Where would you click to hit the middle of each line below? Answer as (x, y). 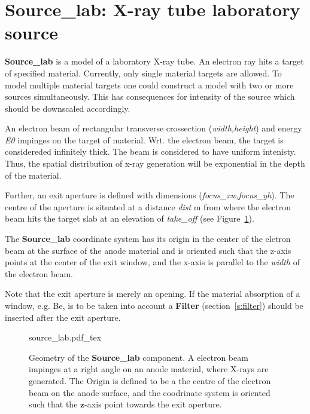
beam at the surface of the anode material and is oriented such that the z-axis (148, 250)
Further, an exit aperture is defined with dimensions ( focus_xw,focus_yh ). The (150, 195)
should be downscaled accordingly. (68, 108)
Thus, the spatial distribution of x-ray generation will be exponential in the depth (155, 163)
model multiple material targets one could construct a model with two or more (149, 85)
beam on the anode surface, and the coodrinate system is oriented (150, 392)
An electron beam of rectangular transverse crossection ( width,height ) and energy (154, 128)
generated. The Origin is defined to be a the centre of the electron (150, 380)
